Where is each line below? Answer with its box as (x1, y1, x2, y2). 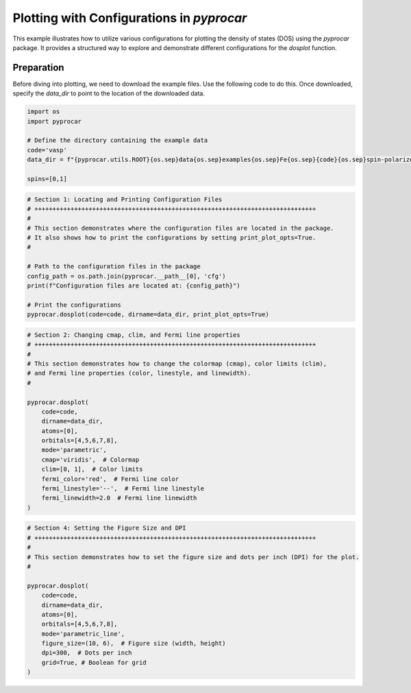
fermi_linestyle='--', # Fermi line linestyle (41, 484, 205, 493)
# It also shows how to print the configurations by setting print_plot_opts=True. (27, 234, 316, 242)
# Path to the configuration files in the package (27, 263, 201, 270)
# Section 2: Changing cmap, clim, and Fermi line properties (27, 331, 240, 339)
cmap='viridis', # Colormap (41, 456, 140, 463)
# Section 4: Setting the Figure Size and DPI (27, 524, 186, 532)
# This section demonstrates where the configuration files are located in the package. (27, 224, 335, 232)
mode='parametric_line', (41, 630, 125, 637)
